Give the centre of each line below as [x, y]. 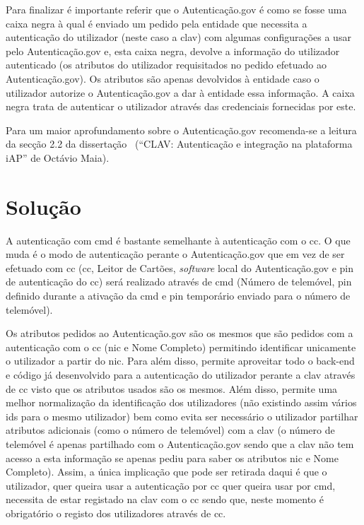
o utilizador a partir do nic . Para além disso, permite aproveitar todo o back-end [180, 361]
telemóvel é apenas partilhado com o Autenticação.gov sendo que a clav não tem [180, 443]
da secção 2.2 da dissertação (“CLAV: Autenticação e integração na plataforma [179, 144]
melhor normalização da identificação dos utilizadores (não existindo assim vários [181, 402]
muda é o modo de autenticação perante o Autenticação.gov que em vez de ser [175, 254]
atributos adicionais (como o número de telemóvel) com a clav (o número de [170, 430]
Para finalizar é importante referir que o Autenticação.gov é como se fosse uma [176, 9]
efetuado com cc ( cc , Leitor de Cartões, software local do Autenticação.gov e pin [180, 267]
